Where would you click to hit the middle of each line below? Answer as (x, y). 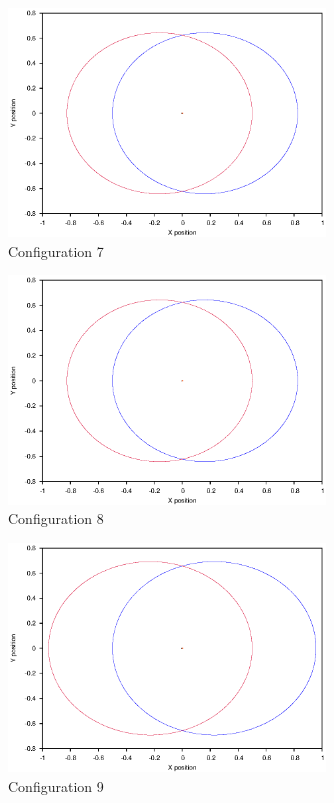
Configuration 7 (56, 250)
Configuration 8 (56, 518)
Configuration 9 (56, 785)
